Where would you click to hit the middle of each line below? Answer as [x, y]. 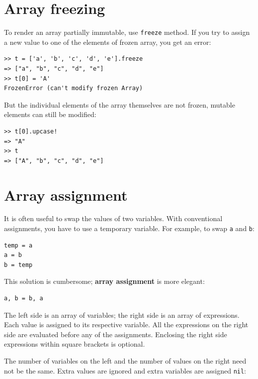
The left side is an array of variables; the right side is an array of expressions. [122, 315]
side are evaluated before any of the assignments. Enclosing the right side [116, 334]
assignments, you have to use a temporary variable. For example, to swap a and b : [129, 228]
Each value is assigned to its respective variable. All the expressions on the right [126, 324]
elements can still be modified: [50, 114]
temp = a [18, 245]
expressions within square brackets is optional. [75, 344]
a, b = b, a [24, 299]
